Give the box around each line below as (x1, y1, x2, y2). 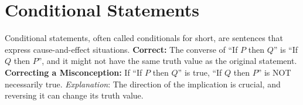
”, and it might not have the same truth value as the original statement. (38, 55, 297, 67)
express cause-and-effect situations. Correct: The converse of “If (5, 43, 238, 55)
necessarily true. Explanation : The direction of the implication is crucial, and (5, 77, 281, 90)
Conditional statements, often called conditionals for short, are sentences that (5, 32, 284, 44)
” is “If (273, 43, 298, 55)
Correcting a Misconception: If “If (5, 66, 142, 78)
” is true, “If (178, 66, 222, 78)
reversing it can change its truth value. (5, 89, 144, 101)
